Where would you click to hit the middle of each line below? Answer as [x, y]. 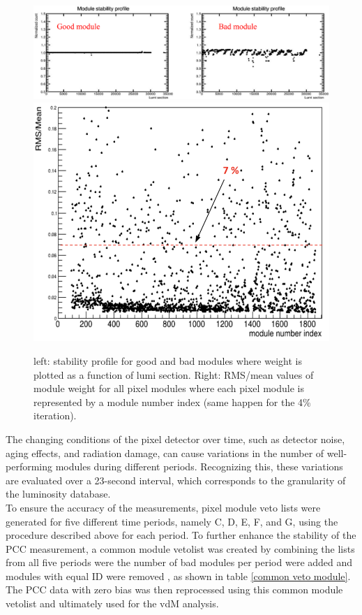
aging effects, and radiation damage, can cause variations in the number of [165, 453]
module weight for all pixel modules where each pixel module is [169, 388]
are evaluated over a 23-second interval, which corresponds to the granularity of [176, 480]
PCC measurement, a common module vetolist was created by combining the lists [180, 548]
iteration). [55, 415]
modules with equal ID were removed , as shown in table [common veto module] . [178, 576]
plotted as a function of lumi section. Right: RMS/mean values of [174, 374]
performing [29, 466]
